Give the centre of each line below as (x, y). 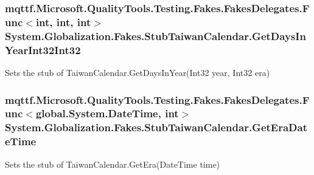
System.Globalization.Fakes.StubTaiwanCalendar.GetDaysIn (155, 36)
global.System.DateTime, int (107, 113)
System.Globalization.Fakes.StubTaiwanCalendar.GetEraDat (156, 127)
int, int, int (63, 22)
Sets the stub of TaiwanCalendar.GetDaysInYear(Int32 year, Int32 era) (138, 72)
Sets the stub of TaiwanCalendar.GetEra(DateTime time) (113, 164)
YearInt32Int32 (43, 50)
